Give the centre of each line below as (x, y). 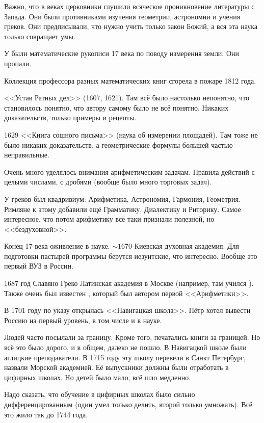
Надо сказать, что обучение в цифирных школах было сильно (100, 394)
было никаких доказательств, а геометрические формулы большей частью (118, 144)
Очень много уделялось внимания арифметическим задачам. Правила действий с (129, 171)
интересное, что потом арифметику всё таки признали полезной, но (109, 219)
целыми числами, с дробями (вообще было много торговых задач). (108, 182)
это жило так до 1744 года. (46, 414)
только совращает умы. (40, 36)
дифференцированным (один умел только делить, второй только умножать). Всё (128, 404)
